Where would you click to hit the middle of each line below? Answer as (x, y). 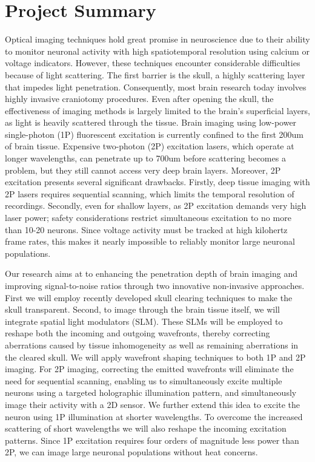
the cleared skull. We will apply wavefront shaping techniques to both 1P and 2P (155, 357)
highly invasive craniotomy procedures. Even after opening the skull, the (139, 99)
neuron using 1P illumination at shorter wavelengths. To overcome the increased (154, 416)
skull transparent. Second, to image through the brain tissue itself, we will (143, 309)
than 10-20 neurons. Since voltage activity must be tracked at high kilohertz (146, 229)
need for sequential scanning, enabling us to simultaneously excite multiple (144, 380)
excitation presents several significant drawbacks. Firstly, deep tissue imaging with (157, 182)
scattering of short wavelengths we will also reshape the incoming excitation (146, 428)
